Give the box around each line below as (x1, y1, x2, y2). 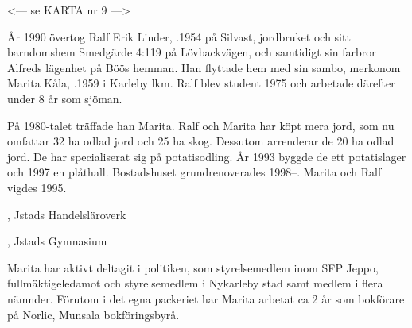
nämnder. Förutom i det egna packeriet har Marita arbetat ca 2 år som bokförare (7, 290, 405, 307)
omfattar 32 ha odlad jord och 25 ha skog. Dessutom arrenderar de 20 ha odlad (7, 133, 395, 149)
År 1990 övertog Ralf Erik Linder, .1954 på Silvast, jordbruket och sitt (7, 28, 351, 44)
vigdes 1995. (7, 179, 67, 195)
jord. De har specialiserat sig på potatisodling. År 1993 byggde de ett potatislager (7, 148, 406, 164)
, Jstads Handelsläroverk (7, 206, 126, 222)
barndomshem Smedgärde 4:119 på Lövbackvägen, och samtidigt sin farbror (7, 44, 376, 60)
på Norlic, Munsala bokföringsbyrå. (7, 306, 180, 322)
